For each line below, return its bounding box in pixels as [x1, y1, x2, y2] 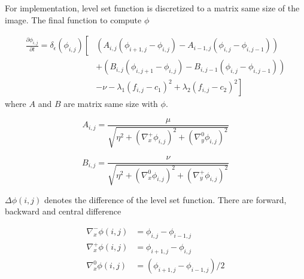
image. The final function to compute [5, 13, 142, 26]
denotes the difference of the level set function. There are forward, [44, 193, 287, 206]
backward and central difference [5, 205, 121, 217]
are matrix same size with [63, 97, 158, 110]
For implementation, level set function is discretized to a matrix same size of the [5, 2, 300, 14]
